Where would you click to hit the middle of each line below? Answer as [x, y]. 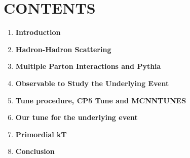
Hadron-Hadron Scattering [63, 49]
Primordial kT [41, 134]
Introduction [38, 32]
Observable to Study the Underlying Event [92, 83]
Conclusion [35, 151]
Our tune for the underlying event [77, 117]
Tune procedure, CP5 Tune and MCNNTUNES [101, 100]
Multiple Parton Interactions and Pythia [88, 66]
